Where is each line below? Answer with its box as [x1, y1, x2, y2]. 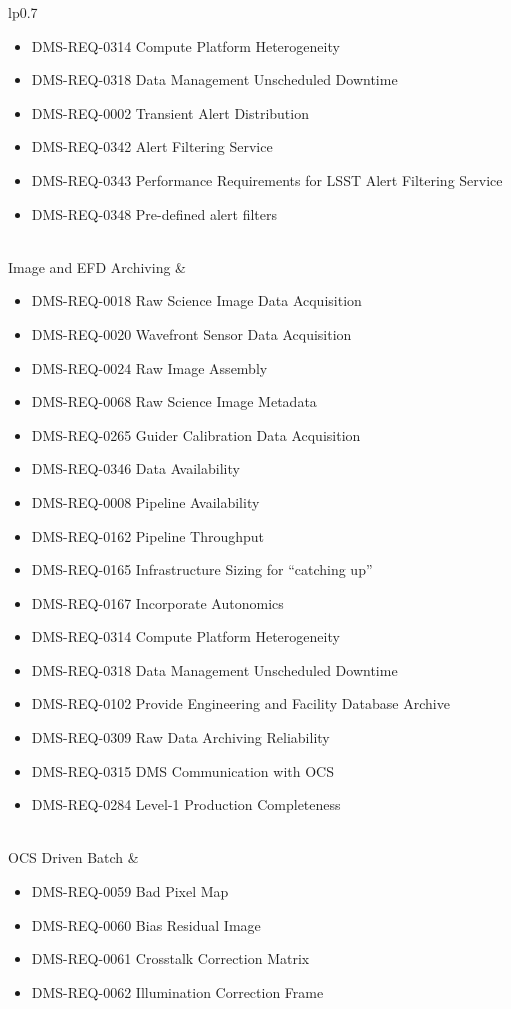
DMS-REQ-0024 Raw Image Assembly [31, 357, 268, 378]
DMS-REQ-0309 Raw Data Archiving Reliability [31, 727, 330, 748]
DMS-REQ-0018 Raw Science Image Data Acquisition [31, 290, 362, 311]
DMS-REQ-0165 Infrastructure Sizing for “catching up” [31, 559, 373, 580]
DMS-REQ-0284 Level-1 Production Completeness [31, 794, 341, 815]
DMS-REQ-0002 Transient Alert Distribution [31, 102, 309, 123]
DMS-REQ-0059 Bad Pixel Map [31, 881, 229, 902]
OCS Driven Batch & [8, 847, 139, 868]
